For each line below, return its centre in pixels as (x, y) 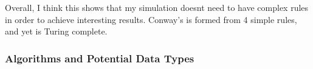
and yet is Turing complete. (56, 31)
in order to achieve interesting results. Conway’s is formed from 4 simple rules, (151, 19)
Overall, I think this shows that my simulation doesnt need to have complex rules (157, 7)
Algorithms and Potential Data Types (100, 58)
